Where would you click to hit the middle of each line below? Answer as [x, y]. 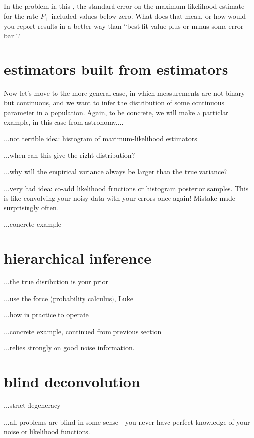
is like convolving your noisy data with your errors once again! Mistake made [120, 198]
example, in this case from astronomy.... [64, 122]
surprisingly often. [31, 207]
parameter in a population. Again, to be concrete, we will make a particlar [116, 112]
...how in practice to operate [46, 315]
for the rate [21, 16]
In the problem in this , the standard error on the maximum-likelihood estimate [124, 6]
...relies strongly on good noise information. [69, 348]
